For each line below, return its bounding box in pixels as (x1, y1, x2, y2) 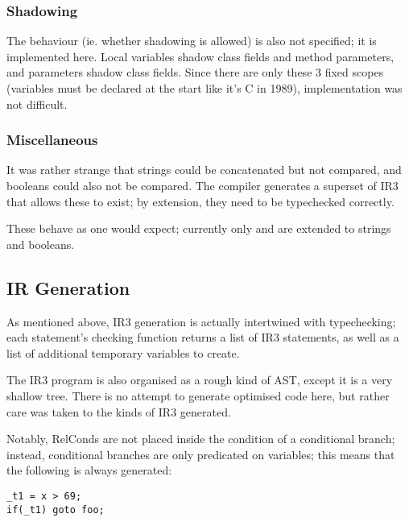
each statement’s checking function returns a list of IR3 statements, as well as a (6, 329, 399, 346)
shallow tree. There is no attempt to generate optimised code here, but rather (6, 387, 390, 404)
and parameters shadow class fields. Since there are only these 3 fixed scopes (6, 64, 384, 81)
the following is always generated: (6, 462, 172, 478)
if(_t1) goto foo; (6, 503, 105, 516)
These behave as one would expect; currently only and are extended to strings (6, 220, 391, 237)
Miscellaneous (6, 130, 98, 150)
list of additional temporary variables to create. (6, 344, 240, 361)
